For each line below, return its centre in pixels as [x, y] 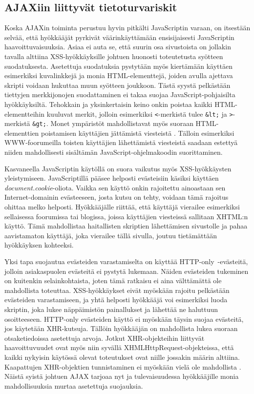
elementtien [22, 133]
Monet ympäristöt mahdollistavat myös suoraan [122, 123]
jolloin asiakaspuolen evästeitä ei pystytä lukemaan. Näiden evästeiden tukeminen [127, 271]
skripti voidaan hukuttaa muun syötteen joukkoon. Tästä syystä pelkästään [117, 85]
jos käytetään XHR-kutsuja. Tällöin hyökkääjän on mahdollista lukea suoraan [121, 328]
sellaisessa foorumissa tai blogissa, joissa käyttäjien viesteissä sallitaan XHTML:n [126, 216]
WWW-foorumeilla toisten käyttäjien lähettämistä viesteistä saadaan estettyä [121, 142]
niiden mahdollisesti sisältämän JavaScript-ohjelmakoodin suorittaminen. [114, 152]
